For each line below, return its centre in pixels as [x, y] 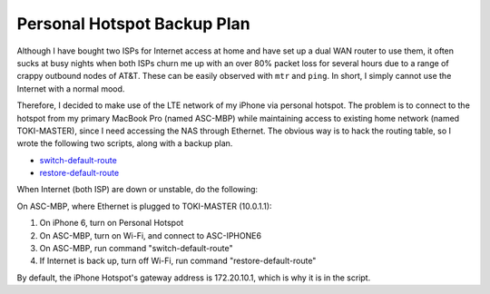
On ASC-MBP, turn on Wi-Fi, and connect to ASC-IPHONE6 [151, 235]
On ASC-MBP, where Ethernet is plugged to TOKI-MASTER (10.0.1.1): [144, 206]
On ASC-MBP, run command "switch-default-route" [136, 249]
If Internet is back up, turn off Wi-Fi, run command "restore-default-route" [178, 261]
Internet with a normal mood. [71, 88]
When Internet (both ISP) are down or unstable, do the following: [137, 190]
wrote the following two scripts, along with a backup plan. [125, 143]
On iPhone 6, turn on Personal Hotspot [112, 223]
